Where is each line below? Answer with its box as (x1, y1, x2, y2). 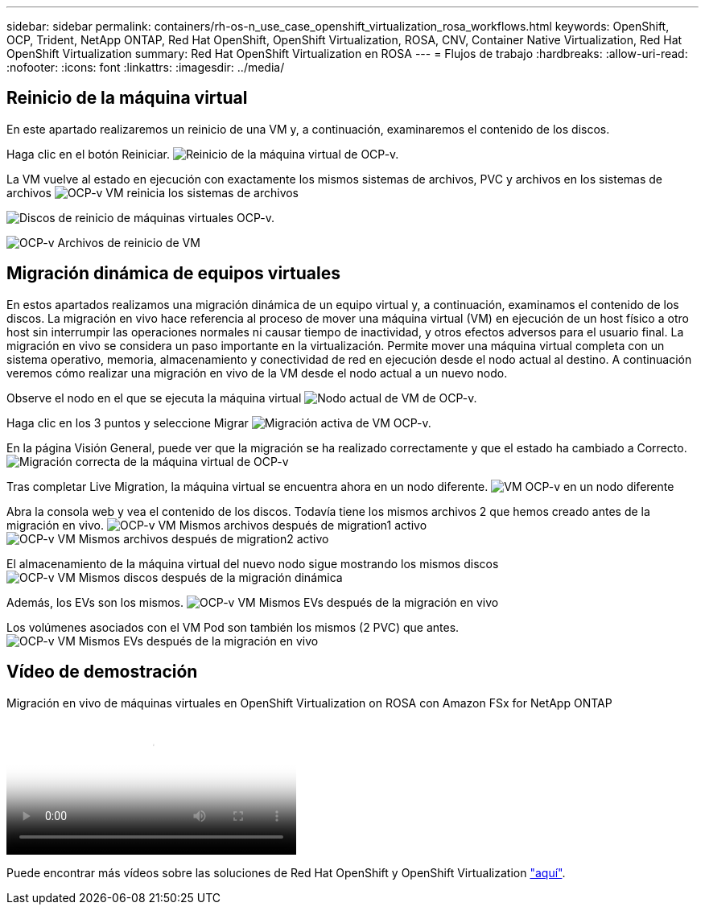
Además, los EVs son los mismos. (6, 595, 183, 609)
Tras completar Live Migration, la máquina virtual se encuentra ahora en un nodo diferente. (6, 479, 489, 493)
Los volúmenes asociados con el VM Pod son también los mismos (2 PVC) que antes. (6, 620, 460, 634)
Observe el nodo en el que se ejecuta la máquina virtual (6, 390, 302, 405)
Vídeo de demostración (6, 662, 198, 682)
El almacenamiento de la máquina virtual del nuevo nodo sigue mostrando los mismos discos (6, 556, 499, 571)
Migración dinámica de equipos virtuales (6, 263, 340, 284)
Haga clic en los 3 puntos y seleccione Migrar (6, 415, 249, 430)
